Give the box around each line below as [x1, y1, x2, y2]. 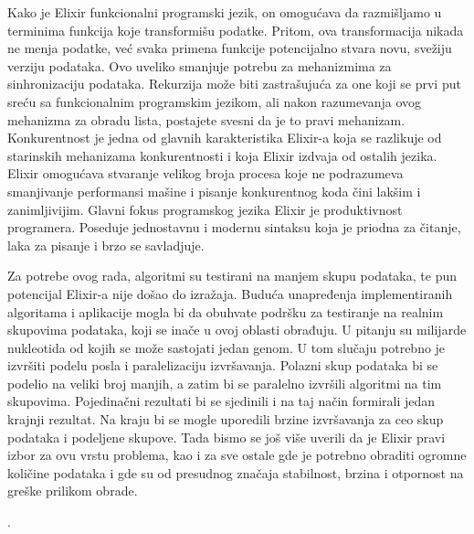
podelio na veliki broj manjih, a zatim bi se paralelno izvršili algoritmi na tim [7, 373, 442, 392]
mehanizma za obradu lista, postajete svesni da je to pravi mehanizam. [7, 110, 406, 129]
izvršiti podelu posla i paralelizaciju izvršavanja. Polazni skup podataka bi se [7, 356, 438, 375]
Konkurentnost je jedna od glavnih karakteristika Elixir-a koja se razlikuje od [7, 128, 442, 147]
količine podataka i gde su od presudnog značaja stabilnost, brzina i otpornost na [7, 463, 464, 482]
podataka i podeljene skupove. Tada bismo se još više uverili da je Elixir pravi [7, 427, 446, 446]
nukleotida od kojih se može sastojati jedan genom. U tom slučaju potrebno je [7, 337, 446, 357]
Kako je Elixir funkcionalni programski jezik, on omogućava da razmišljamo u [7, 3, 442, 21]
